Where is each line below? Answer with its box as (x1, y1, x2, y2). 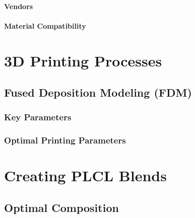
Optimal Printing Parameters (4, 134, 126, 147)
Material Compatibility (4, 20, 86, 31)
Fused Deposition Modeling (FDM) (4, 85, 192, 100)
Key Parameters (4, 111, 72, 123)
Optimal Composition (4, 199, 119, 215)
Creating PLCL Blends (4, 165, 167, 186)
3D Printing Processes (4, 50, 162, 70)
